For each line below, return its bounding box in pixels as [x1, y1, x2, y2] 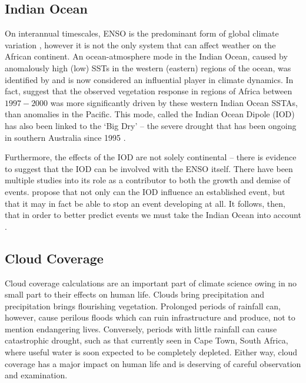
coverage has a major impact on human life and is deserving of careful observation [5, 357, 301, 369]
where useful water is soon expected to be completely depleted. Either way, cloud [5, 346, 298, 358]
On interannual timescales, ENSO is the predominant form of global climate [5, 27, 279, 39]
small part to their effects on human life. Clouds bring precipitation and [5, 288, 265, 301]
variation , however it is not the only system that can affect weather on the [5, 38, 276, 51]
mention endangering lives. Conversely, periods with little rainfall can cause [5, 322, 277, 335]
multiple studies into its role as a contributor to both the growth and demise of [5, 174, 291, 186]
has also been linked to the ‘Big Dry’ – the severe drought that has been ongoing [5, 119, 297, 131]
